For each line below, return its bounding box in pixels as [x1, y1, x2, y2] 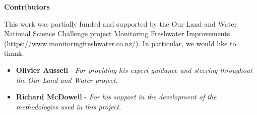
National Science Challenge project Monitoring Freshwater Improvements [4, 28, 230, 39]
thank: [4, 48, 24, 58]
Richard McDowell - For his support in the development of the [16, 91, 217, 102]
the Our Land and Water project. [16, 74, 118, 85]
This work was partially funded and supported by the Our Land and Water [4, 18, 237, 29]
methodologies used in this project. [16, 101, 121, 111]
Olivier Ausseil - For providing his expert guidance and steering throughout [16, 64, 253, 75]
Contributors [4, 2, 50, 12]
